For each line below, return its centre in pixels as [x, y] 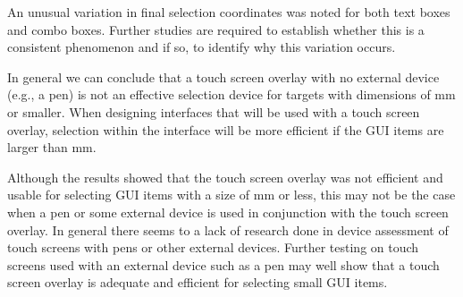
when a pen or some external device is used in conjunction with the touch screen [228, 212]
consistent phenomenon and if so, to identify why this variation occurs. [202, 47]
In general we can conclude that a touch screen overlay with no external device [223, 76]
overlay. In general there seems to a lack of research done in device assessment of [228, 229]
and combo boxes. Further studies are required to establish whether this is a [216, 29]
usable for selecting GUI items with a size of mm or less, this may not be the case [231, 195]
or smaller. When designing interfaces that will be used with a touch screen [214, 111]
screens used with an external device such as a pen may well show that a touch [223, 264]
